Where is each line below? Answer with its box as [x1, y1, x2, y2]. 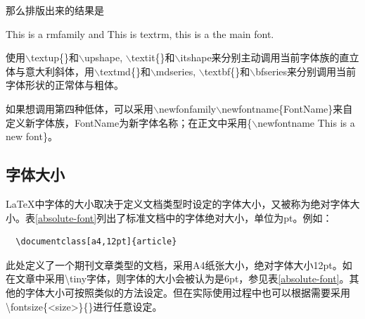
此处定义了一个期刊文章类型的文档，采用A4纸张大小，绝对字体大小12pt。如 [6, 257, 352, 272]
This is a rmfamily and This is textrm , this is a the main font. [6, 26, 274, 41]
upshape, [84, 50, 123, 65]
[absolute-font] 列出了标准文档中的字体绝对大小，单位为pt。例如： [35, 210, 333, 225]
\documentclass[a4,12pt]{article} [15, 237, 177, 247]
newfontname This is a [257, 115, 355, 130]
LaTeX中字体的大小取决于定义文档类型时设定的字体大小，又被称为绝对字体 [6, 196, 350, 211]
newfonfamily [158, 101, 217, 115]
